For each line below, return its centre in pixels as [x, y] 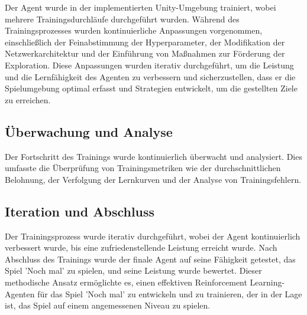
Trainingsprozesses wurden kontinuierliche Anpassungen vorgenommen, [134, 30]
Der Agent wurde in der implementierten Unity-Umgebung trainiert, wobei [140, 7]
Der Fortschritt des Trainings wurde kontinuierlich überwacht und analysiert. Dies [153, 156]
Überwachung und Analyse [89, 131]
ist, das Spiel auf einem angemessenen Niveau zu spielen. [108, 305]
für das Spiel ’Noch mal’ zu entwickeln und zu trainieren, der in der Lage [170, 293]
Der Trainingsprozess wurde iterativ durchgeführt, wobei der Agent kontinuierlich [153, 236]
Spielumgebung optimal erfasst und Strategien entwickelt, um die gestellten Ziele [151, 88]
